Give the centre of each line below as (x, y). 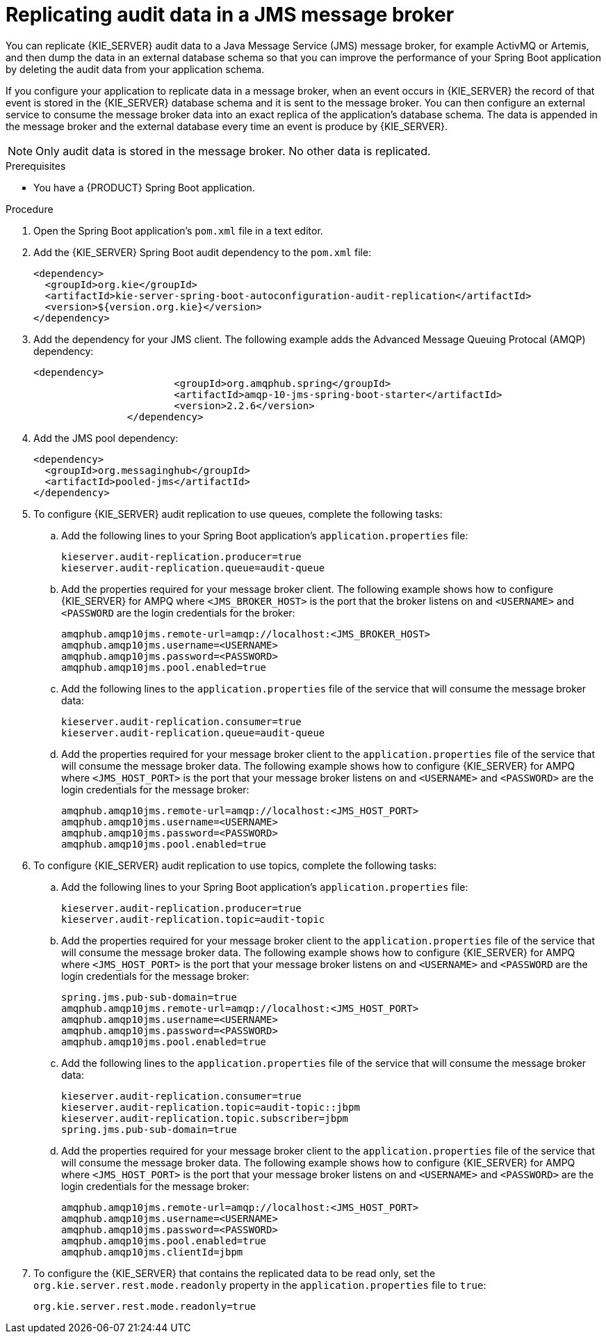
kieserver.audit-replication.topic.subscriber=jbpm (205, 1118)
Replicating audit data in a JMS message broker (230, 15)
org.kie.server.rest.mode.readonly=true (145, 1306)
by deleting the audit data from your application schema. (135, 69)
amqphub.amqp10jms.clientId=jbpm (152, 1252)
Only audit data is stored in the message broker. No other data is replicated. (233, 151)
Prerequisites (36, 166)
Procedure (30, 209)
